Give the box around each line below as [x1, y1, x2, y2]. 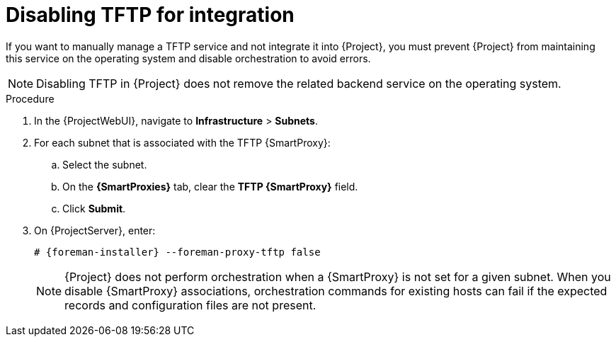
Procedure [6, 92, 55, 105]
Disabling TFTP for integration [6, 3, 295, 27]
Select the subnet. [62, 158, 147, 171]
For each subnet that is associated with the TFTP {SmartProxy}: [34, 136, 331, 149]
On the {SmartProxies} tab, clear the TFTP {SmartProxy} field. [62, 180, 358, 193]
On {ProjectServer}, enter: [34, 224, 156, 236]
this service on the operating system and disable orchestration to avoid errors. [6, 52, 371, 64]
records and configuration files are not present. [64, 297, 316, 312]
